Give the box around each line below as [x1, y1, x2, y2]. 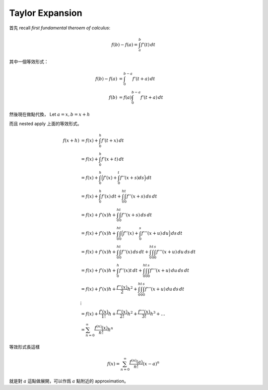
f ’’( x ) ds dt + [121, 249, 149, 255]
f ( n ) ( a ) [129, 358, 143, 365]
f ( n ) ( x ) [94, 324, 108, 330]
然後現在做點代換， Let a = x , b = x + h [9, 112, 90, 118]
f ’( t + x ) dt [101, 137, 124, 143]
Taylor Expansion [9, 7, 82, 18]
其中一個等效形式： [9, 59, 49, 65]
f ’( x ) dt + [101, 194, 122, 199]
